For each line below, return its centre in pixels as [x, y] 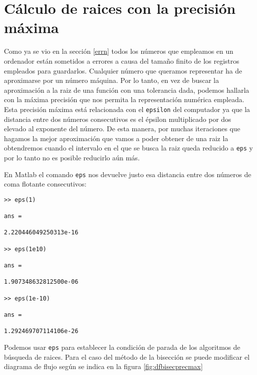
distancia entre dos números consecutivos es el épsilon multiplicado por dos [118, 119]
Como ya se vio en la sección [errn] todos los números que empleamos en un [119, 51]
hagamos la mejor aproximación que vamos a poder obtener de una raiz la [116, 138]
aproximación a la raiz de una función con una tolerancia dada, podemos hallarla [127, 90]
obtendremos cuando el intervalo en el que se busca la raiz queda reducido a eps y [128, 148]
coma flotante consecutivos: [45, 184]
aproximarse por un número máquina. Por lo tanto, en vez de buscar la [111, 80]
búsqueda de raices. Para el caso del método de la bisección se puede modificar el [127, 356]
